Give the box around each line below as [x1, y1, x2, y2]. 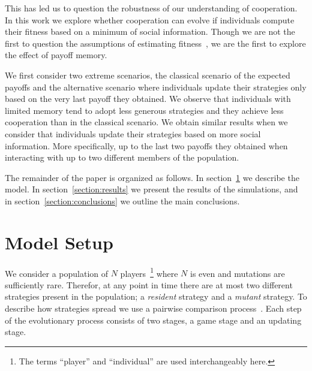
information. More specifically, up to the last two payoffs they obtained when [5, 139, 288, 152]
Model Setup [5, 230, 113, 254]
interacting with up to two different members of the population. [5, 151, 239, 164]
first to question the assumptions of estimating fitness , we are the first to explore [5, 37, 306, 49]
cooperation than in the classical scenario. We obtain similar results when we [5, 116, 288, 128]
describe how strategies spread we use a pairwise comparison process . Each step [5, 302, 302, 315]
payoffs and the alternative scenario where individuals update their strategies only [5, 80, 307, 93]
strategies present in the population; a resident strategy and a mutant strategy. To [5, 290, 307, 303]
